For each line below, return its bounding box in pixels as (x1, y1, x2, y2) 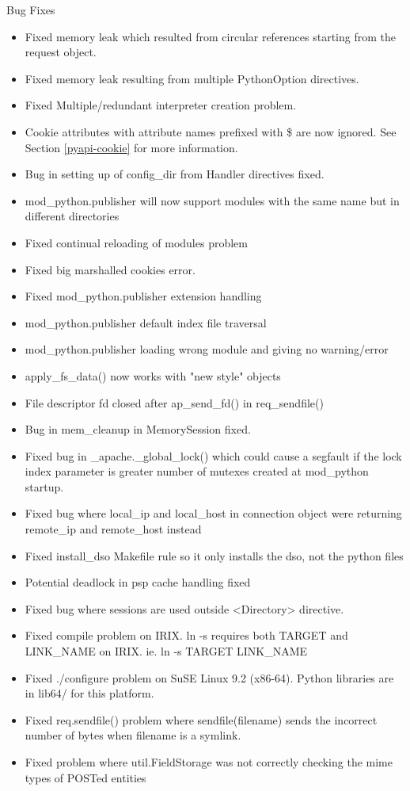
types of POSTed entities (25, 769, 146, 785)
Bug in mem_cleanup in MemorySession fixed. (25, 421, 251, 438)
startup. (25, 478, 64, 495)
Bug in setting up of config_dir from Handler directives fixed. (25, 166, 325, 182)
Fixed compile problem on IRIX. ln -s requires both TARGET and (25, 627, 348, 644)
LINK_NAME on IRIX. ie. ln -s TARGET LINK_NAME (25, 643, 307, 659)
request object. (25, 44, 97, 60)
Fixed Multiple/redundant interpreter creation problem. (25, 97, 297, 113)
